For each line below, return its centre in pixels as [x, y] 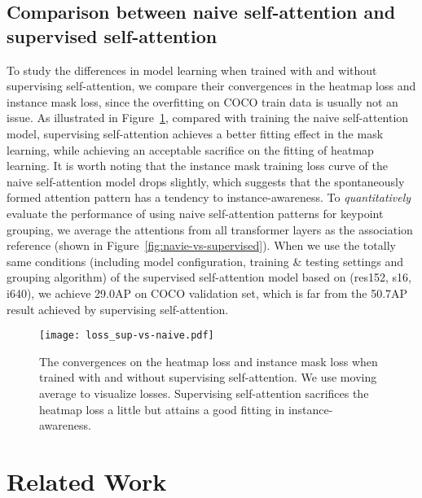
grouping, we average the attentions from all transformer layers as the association [210, 229]
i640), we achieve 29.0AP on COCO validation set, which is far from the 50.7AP [207, 293]
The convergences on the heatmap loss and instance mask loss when [209, 361]
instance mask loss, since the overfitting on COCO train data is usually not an [202, 101]
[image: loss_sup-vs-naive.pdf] [127, 336]
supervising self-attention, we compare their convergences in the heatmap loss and [211, 86]
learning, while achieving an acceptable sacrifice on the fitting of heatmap [190, 149]
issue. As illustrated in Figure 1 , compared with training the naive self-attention [208, 118]
